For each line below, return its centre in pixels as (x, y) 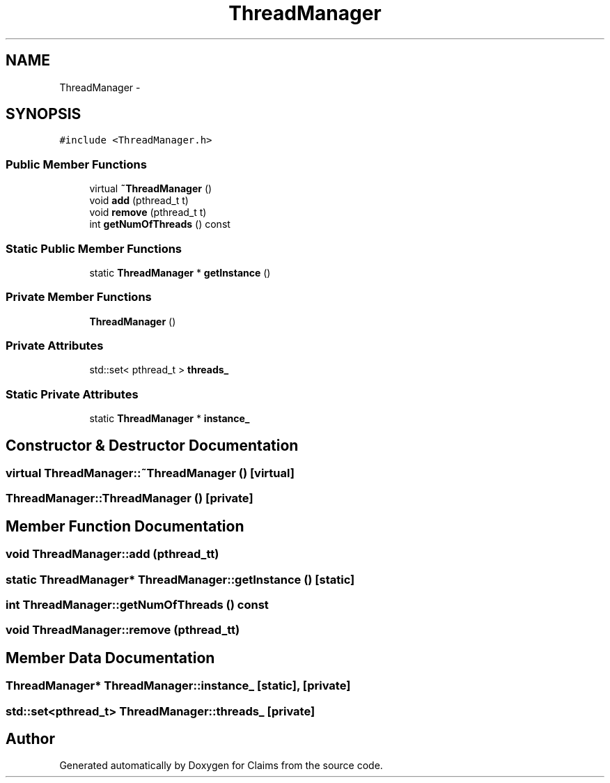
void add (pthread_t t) (139, 201)
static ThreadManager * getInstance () (180, 272)
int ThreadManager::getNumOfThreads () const (137, 605)
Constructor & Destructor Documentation (152, 445)
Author (30, 739)
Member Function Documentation (125, 526)
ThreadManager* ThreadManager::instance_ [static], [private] (178, 686)
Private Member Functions (79, 297)
